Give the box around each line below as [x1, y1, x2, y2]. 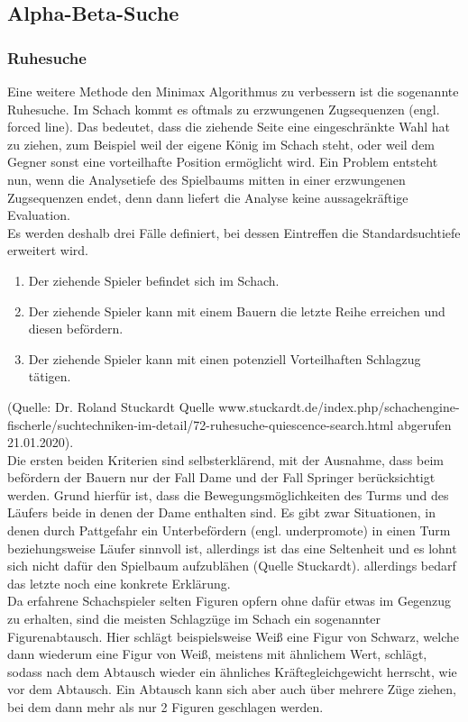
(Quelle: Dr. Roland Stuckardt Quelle [7, 397, 215, 416]
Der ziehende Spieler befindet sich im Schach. [28, 270, 280, 289]
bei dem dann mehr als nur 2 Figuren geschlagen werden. [7, 698, 324, 716]
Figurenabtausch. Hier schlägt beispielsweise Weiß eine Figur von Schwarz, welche [7, 626, 460, 645]
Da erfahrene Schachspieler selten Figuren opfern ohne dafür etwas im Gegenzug [7, 591, 452, 610]
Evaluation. [7, 206, 70, 224]
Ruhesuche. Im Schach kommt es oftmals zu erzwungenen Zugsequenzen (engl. [7, 99, 440, 118]
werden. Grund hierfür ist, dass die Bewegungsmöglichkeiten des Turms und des [7, 485, 449, 504]
